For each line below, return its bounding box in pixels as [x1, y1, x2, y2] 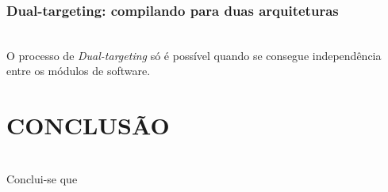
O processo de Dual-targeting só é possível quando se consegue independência [6, 47, 382, 63]
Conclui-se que [6, 170, 78, 186]
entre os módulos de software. [6, 62, 151, 79]
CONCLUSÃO [6, 109, 170, 141]
